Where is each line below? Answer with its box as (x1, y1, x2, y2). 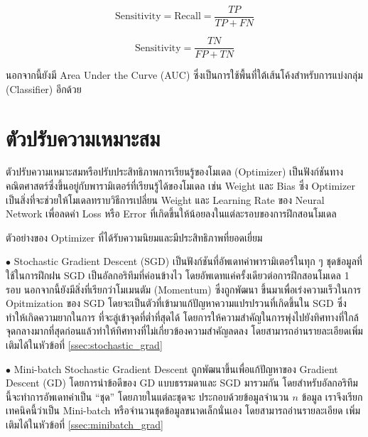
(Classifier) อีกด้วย (6, 81, 82, 96)
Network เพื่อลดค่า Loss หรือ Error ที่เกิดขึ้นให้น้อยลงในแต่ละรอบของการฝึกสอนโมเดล (6, 206, 337, 221)
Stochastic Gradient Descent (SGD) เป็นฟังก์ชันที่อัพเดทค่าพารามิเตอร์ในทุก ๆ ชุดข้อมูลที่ (13, 254, 362, 269)
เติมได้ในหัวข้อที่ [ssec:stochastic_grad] (6, 337, 163, 352)
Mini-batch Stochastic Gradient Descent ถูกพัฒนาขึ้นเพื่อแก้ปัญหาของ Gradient (13, 361, 338, 376)
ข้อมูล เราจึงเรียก (301, 389, 363, 404)
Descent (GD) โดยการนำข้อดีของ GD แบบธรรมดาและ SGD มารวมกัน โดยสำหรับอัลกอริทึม (6, 375, 358, 390)
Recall (174, 11, 201, 22)
